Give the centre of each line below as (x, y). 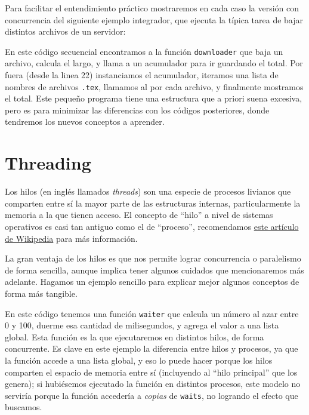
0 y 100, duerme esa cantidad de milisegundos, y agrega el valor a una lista (142, 325)
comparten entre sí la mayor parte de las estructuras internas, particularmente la (153, 203)
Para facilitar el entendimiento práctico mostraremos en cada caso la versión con (152, 8)
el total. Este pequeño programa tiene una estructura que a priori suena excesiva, (154, 98)
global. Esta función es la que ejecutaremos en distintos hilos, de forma (135, 336)
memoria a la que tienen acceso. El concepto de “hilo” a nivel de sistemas (139, 215)
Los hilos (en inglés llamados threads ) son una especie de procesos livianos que (148, 191)
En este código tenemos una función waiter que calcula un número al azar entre (152, 313)
